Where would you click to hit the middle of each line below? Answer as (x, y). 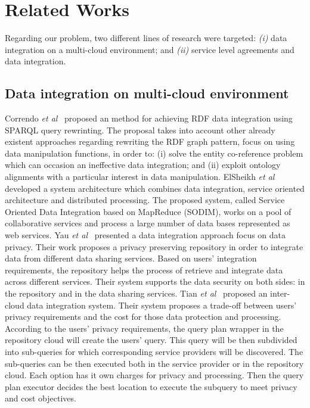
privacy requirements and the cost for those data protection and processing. (143, 317)
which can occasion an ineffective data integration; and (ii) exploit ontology (143, 165)
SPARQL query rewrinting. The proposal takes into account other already (140, 130)
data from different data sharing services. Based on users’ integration (131, 258)
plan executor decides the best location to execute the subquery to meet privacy (151, 386)
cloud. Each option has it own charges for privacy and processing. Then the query (154, 375)
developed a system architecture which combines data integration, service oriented (155, 188)
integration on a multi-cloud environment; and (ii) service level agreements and (150, 49)
